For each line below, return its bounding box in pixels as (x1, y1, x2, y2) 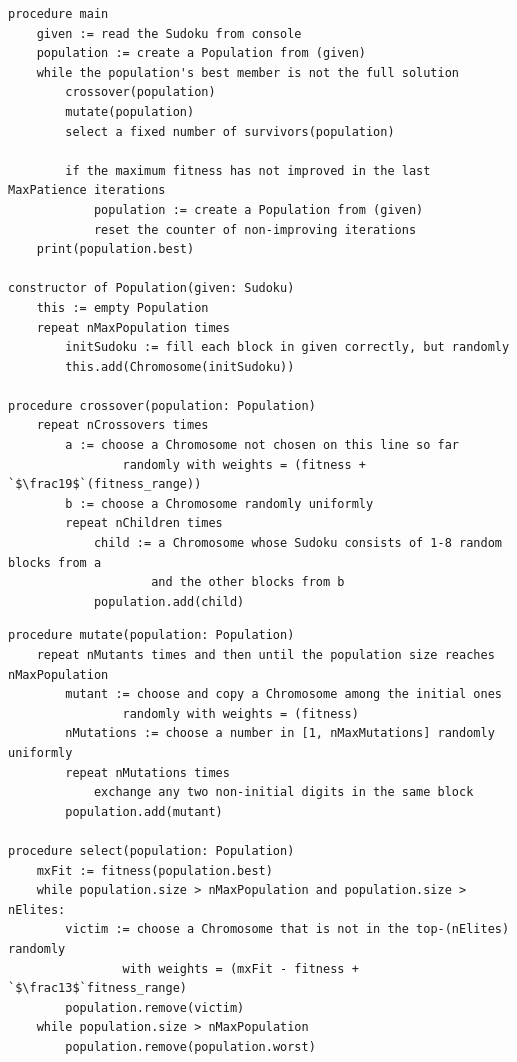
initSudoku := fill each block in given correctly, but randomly (65, 340, 510, 355)
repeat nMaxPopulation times (36, 320, 230, 335)
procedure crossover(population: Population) (8, 398, 316, 413)
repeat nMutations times (65, 765, 230, 780)
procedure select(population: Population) (8, 843, 295, 858)
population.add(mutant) (65, 804, 223, 819)
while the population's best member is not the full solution (36, 65, 460, 80)
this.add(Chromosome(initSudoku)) (65, 359, 295, 374)
